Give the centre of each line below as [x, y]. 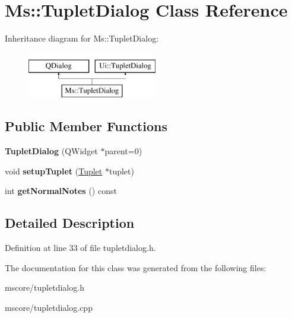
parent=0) [123, 151]
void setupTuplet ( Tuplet [54, 171]
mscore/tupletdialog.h [45, 287]
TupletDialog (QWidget [51, 151]
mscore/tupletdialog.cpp [49, 307]
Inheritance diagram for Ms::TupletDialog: [82, 38]
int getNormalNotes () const [61, 191]
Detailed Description [70, 223]
